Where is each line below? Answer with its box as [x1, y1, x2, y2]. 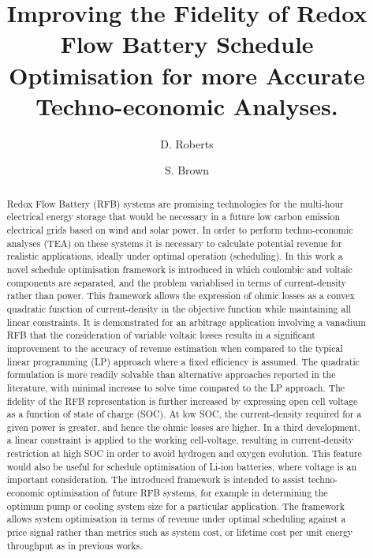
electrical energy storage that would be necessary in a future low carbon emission [6, 210, 341, 223]
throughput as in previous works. [6, 538, 143, 552]
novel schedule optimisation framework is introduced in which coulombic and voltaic [6, 262, 352, 275]
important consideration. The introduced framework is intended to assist [6, 473, 305, 486]
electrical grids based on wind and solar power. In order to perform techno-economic [6, 223, 353, 236]
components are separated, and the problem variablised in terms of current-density [6, 275, 347, 289]
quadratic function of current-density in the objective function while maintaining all [6, 301, 352, 315]
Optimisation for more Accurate [9, 58, 365, 91]
